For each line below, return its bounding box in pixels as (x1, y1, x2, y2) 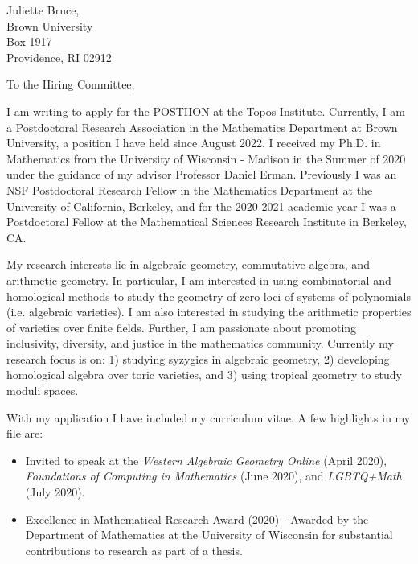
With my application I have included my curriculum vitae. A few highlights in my (6, 409, 411, 426)
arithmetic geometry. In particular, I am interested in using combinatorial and (6, 271, 391, 288)
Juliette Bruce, (6, 2, 80, 18)
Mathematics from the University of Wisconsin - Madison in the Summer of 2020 (6, 150, 406, 167)
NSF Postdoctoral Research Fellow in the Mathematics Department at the (6, 181, 373, 198)
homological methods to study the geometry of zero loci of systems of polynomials (6, 287, 411, 304)
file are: (6, 425, 43, 442)
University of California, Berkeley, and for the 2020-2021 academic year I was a (6, 197, 396, 214)
